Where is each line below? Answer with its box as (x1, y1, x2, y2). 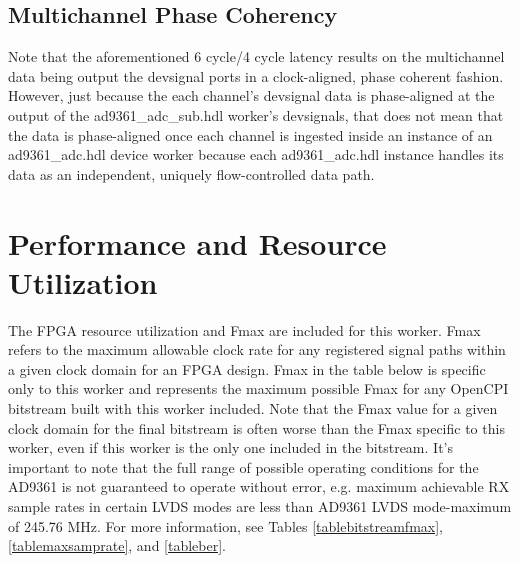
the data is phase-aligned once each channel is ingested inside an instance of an (8, 124, 493, 145)
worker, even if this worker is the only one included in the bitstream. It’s (8, 437, 453, 458)
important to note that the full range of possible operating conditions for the (8, 456, 479, 477)
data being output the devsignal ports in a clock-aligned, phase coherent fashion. (8, 65, 504, 86)
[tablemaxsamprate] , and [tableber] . (8, 535, 227, 556)
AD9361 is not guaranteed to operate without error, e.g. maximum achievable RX (8, 476, 510, 497)
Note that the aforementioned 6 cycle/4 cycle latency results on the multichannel (8, 46, 505, 67)
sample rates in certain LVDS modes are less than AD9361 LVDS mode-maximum (8, 496, 512, 517)
